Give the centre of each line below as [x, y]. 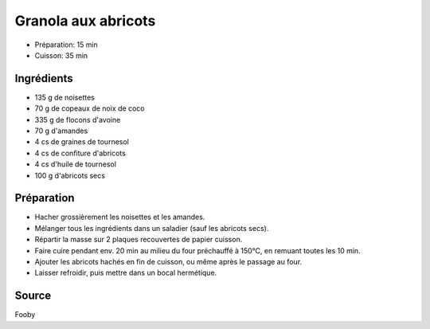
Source [33, 296]
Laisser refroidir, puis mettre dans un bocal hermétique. [126, 273]
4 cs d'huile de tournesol [76, 164]
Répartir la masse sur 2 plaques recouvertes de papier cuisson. [139, 240]
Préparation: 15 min [66, 45]
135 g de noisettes [64, 97]
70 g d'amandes [61, 131]
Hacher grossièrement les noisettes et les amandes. [120, 217]
